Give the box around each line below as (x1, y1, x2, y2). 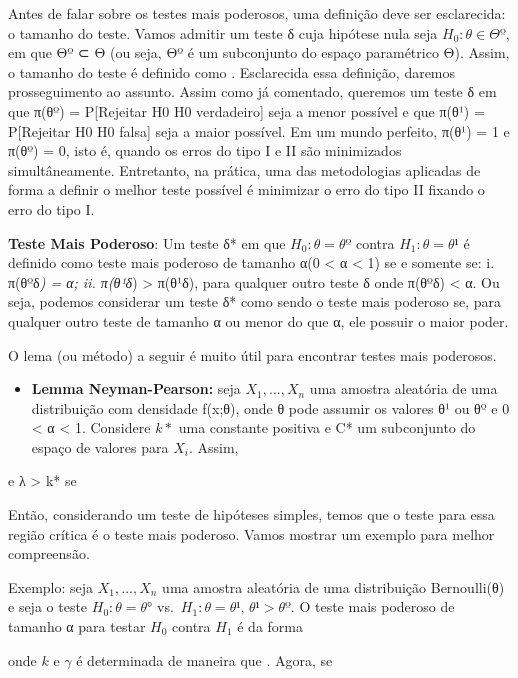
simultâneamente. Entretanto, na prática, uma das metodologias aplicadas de (8, 159, 481, 180)
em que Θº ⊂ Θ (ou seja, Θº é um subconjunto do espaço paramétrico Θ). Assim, (8, 42, 510, 63)
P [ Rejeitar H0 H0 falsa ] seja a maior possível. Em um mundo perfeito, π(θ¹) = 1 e (8, 120, 510, 141)
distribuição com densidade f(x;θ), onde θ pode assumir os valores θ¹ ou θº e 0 (31, 397, 510, 418)
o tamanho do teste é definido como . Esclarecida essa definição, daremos (8, 61, 456, 82)
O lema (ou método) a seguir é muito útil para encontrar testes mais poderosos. (8, 344, 497, 365)
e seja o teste (8, 596, 88, 617)
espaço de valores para (31, 436, 169, 457)
